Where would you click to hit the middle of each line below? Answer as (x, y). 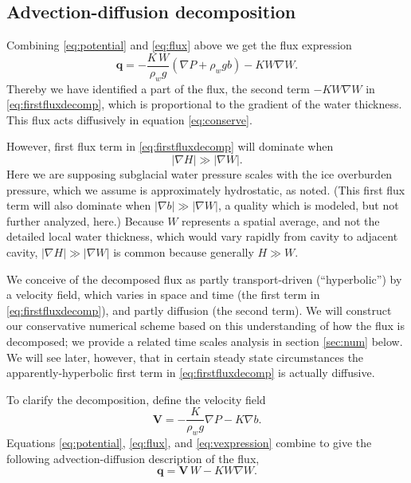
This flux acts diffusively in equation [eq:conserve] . (129, 119)
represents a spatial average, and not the (281, 220)
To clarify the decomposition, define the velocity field (136, 399)
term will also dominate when (79, 205)
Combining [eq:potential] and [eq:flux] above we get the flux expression (179, 45)
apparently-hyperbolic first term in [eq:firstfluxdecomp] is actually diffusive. (191, 373)
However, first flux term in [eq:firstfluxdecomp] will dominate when (170, 146)
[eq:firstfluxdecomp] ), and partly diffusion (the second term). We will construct (199, 310)
